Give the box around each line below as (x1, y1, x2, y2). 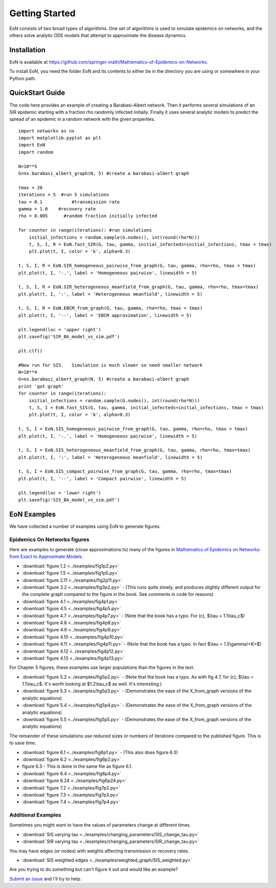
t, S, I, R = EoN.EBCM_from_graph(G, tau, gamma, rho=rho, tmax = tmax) (18, 305, 203, 311)
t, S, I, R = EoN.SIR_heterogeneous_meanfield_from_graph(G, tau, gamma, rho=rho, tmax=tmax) (18, 284, 259, 290)
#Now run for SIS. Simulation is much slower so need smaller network (18, 362, 203, 368)
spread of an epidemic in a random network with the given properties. (9, 116, 155, 122)
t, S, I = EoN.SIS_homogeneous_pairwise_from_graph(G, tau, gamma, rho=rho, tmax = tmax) (18, 426, 248, 432)
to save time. (9, 740, 36, 746)
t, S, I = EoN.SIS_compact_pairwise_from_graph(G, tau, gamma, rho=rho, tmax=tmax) (18, 469, 232, 474)
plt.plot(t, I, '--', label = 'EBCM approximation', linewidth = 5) (18, 312, 192, 318)
